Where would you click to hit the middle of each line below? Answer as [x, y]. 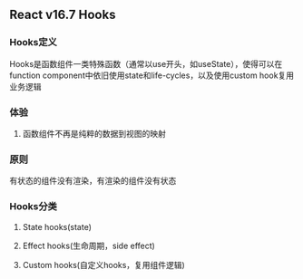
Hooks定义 [33, 43]
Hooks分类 [33, 207]
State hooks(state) [57, 226]
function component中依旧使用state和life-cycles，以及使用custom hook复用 [152, 75]
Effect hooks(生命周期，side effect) [89, 245]
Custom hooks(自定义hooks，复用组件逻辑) [104, 265]
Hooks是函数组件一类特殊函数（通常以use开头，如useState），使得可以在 [146, 63]
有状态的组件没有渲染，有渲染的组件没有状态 [93, 181]
